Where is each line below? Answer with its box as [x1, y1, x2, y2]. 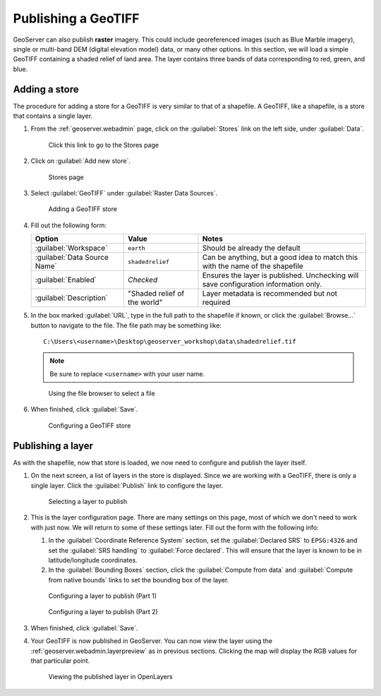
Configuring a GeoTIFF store [48, 421, 131, 430]
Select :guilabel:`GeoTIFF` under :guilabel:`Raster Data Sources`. [30, 188, 218, 197]
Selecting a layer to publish [48, 497, 127, 505]
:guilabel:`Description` [35, 293, 109, 303]
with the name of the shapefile [202, 261, 303, 271]
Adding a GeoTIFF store [48, 205, 118, 213]
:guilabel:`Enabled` [35, 275, 97, 285]
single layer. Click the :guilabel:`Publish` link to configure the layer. [30, 481, 224, 490]
